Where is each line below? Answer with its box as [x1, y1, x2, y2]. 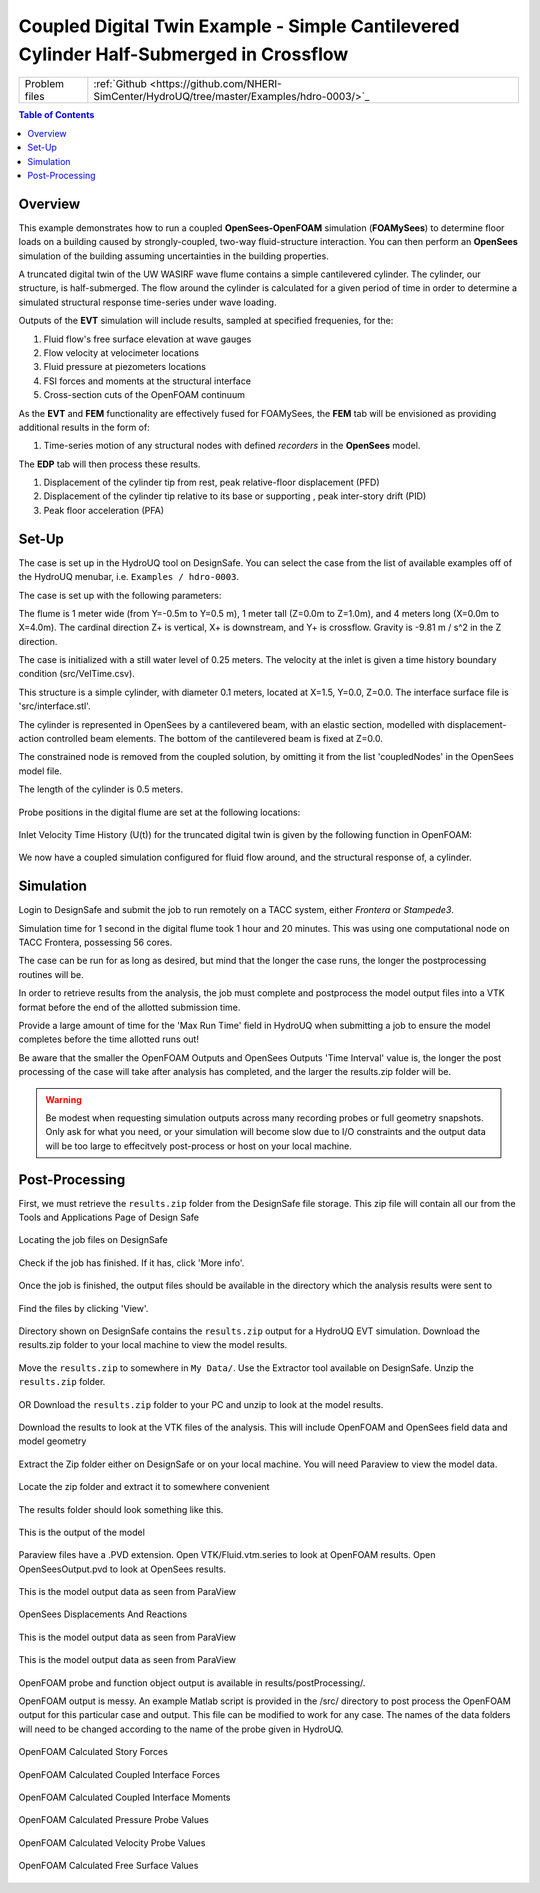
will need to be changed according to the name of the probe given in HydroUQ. [18, 1723, 344, 1735]
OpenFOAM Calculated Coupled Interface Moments [18, 1791, 231, 1803]
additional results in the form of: [18, 421, 150, 433]
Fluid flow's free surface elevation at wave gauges [43, 333, 252, 345]
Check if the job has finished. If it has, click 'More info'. [18, 1256, 245, 1269]
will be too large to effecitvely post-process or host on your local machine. [45, 1140, 352, 1152]
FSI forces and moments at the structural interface [43, 375, 252, 387]
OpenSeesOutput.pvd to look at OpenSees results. [18, 1563, 227, 1575]
